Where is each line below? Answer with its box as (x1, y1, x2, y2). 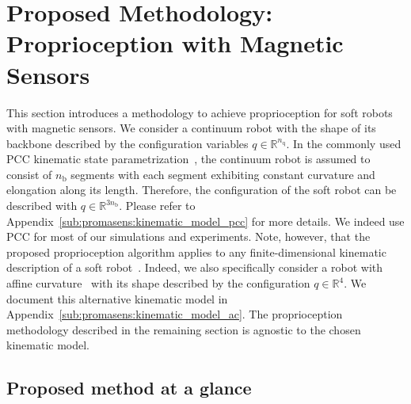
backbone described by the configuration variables (6, 135, 249, 151)
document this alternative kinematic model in (6, 290, 228, 307)
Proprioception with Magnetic (6, 27, 344, 59)
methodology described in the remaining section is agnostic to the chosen (6, 321, 361, 337)
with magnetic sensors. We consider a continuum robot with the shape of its (6, 120, 376, 136)
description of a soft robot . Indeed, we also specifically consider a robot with (6, 259, 382, 276)
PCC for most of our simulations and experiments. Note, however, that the (6, 228, 371, 245)
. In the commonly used (286, 135, 401, 151)
